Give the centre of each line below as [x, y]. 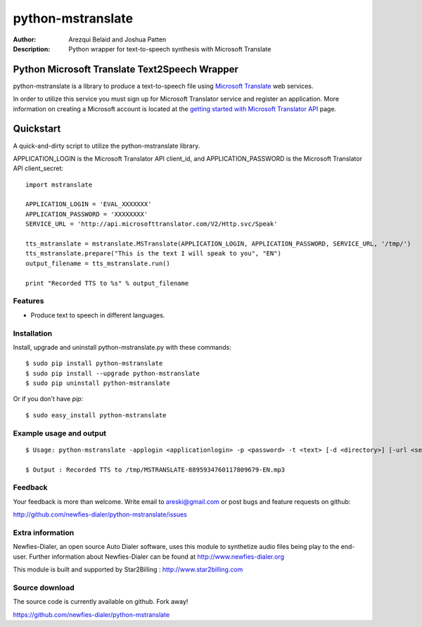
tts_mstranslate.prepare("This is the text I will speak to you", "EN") [153, 254]
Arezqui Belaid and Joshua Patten [117, 39]
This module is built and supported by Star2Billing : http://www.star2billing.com [128, 569]
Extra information [44, 533]
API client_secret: [38, 168]
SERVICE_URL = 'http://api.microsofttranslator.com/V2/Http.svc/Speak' [152, 224]
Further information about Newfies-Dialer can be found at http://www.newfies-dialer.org [157, 557]
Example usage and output [60, 433]
